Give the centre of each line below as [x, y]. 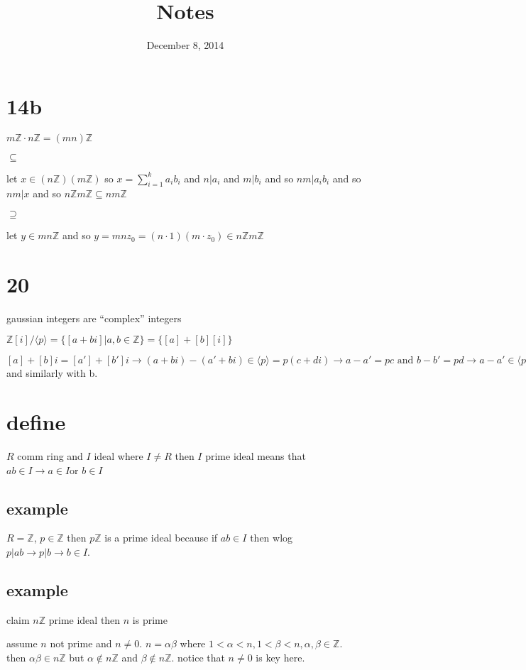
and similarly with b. [52, 373]
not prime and [81, 643]
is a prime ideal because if [161, 538]
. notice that [198, 658]
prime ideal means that [256, 456]
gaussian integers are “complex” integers [94, 318]
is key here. [280, 658]
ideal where [119, 456]
